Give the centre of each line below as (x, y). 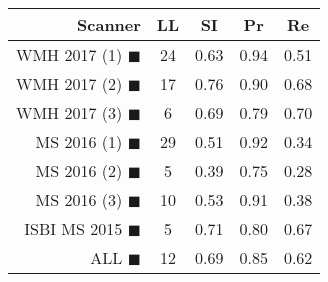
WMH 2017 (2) (69, 83)
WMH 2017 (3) (69, 112)
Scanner (109, 24)
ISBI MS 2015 (73, 228)
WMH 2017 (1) (69, 54)
